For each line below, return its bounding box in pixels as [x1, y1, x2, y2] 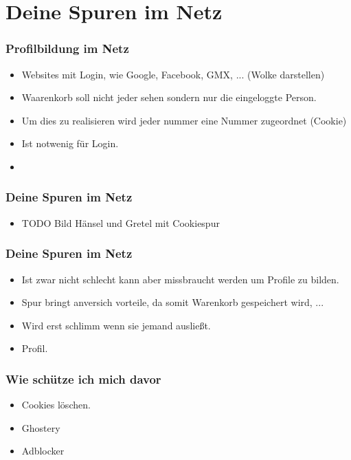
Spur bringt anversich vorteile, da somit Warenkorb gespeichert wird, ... [21, 295, 324, 309]
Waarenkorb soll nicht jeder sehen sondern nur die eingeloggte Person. [21, 90, 317, 105]
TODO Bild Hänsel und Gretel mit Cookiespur [21, 215, 220, 230]
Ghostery [21, 420, 60, 435]
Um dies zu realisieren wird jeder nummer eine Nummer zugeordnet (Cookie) [21, 113, 347, 127]
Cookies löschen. [21, 397, 91, 412]
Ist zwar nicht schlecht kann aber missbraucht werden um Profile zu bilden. [21, 272, 339, 286]
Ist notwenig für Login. [21, 136, 119, 151]
